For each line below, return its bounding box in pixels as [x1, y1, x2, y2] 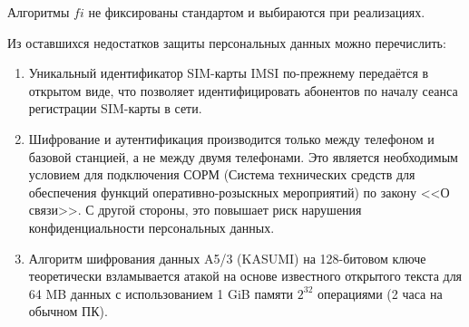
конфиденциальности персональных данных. [28, 217, 275, 236]
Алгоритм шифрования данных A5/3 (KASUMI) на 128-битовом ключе [28, 248, 426, 267]
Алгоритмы [7, 3, 70, 21]
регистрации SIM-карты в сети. [28, 99, 202, 118]
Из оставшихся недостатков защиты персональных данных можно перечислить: [7, 33, 446, 52]
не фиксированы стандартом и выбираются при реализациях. [88, 3, 425, 21]
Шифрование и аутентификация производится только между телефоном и [28, 129, 435, 148]
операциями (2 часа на [317, 284, 443, 303]
